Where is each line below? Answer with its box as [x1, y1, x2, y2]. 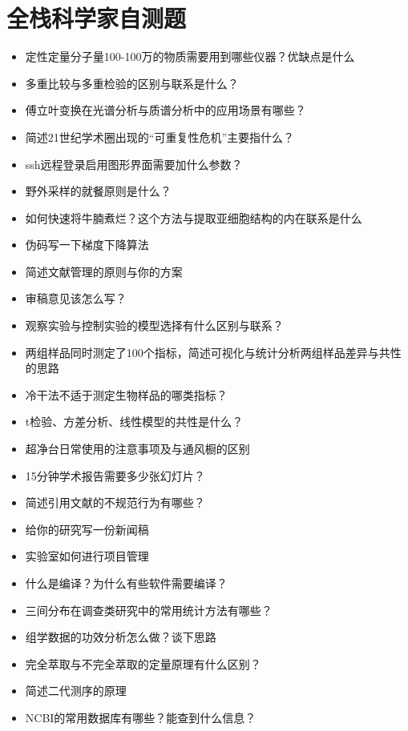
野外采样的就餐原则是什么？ [25, 183, 172, 199]
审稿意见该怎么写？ [25, 290, 127, 307]
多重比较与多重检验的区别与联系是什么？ [25, 74, 239, 91]
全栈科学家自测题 [6, 2, 187, 34]
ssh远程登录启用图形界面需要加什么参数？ [25, 155, 243, 172]
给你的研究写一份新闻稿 [25, 520, 149, 537]
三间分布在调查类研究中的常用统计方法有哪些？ [25, 601, 273, 618]
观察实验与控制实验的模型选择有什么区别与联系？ [25, 317, 284, 334]
